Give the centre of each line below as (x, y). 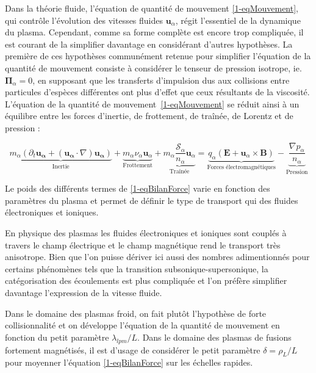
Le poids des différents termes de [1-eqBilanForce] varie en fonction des (138, 188)
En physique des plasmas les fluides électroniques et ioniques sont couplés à (146, 233)
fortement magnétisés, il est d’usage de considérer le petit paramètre (133, 349)
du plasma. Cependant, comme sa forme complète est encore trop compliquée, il (154, 32)
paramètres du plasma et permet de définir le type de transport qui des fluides (152, 200)
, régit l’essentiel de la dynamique (238, 20)
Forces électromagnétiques (241, 168)
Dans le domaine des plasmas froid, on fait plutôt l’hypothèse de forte (136, 313)
